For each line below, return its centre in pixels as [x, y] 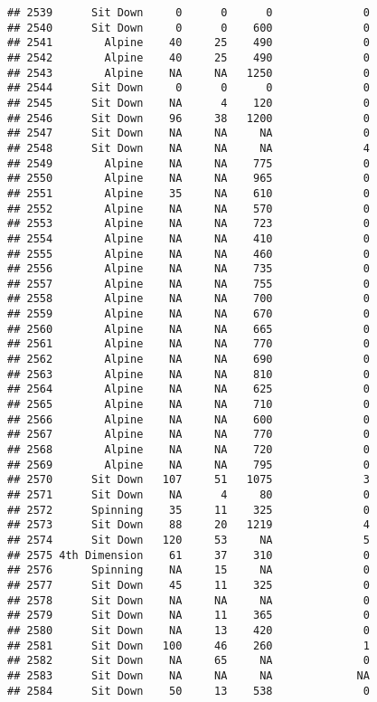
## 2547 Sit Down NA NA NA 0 [188, 133]
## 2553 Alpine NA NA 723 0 [188, 224]
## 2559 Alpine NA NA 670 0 [188, 314]
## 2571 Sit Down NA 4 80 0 [188, 495]
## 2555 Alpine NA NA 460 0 [188, 254]
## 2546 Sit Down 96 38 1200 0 [188, 118]
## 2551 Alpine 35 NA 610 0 [188, 193]
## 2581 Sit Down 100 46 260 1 [188, 645]
